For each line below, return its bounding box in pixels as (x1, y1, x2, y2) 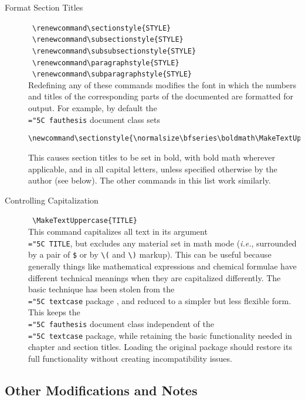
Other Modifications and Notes (5, 381, 198, 399)
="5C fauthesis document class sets (28, 113, 160, 125)
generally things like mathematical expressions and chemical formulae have (28, 259, 297, 272)
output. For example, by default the (28, 102, 157, 114)
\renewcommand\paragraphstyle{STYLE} (32, 58, 179, 67)
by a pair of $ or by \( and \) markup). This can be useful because (28, 248, 272, 261)
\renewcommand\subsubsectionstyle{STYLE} (32, 46, 196, 55)
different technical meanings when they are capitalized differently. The (28, 271, 281, 284)
